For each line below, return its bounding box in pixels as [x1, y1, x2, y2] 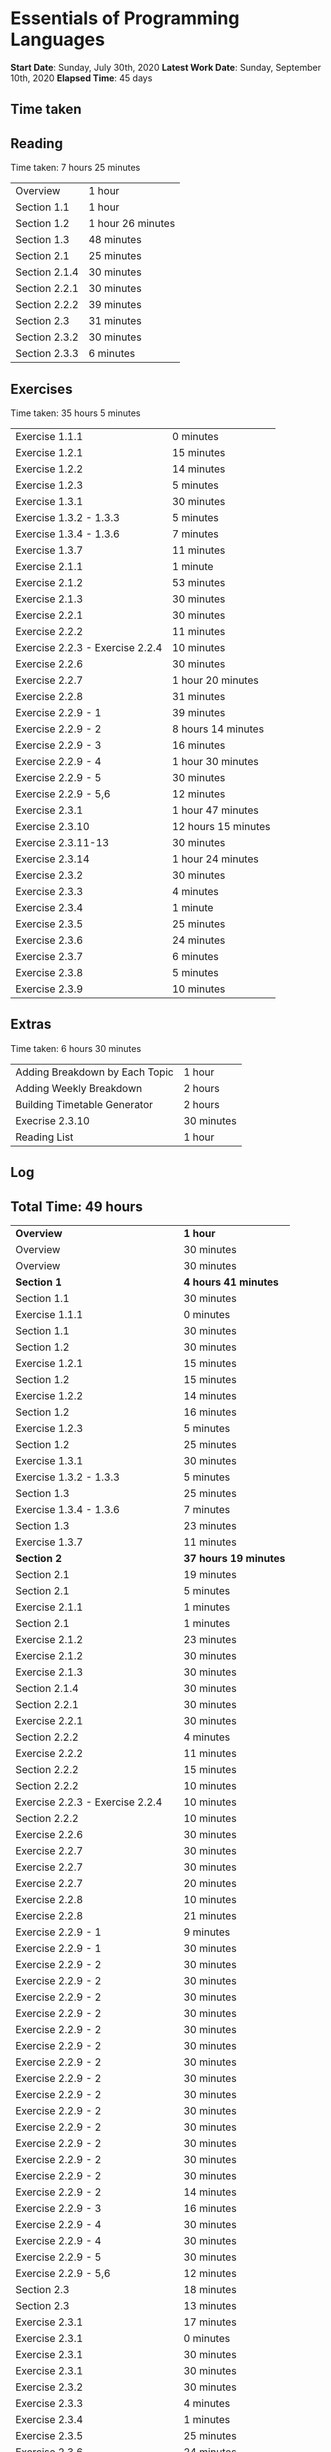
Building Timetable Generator [15, 1097, 153, 1111]
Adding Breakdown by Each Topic [15, 1065, 174, 1079]
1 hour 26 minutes [88, 217, 176, 231]
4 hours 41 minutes [183, 1275, 280, 1289]
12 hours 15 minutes [171, 819, 271, 833]
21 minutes [183, 1908, 237, 1922]
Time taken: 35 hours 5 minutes [10, 407, 141, 419]
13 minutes [183, 2298, 237, 2312]
